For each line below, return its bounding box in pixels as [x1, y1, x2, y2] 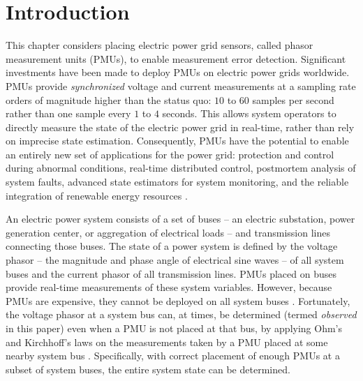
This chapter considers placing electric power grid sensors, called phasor [6, 38, 313, 52]
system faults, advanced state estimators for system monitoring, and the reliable [6, 174, 349, 189]
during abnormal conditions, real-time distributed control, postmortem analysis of [6, 160, 356, 175]
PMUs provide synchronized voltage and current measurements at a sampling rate [6, 78, 356, 93]
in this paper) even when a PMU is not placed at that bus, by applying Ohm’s [6, 321, 343, 335]
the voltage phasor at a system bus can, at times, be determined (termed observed [6, 307, 357, 322]
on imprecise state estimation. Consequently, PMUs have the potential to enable [6, 133, 349, 148]
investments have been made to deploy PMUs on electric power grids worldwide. [6, 65, 350, 80]
